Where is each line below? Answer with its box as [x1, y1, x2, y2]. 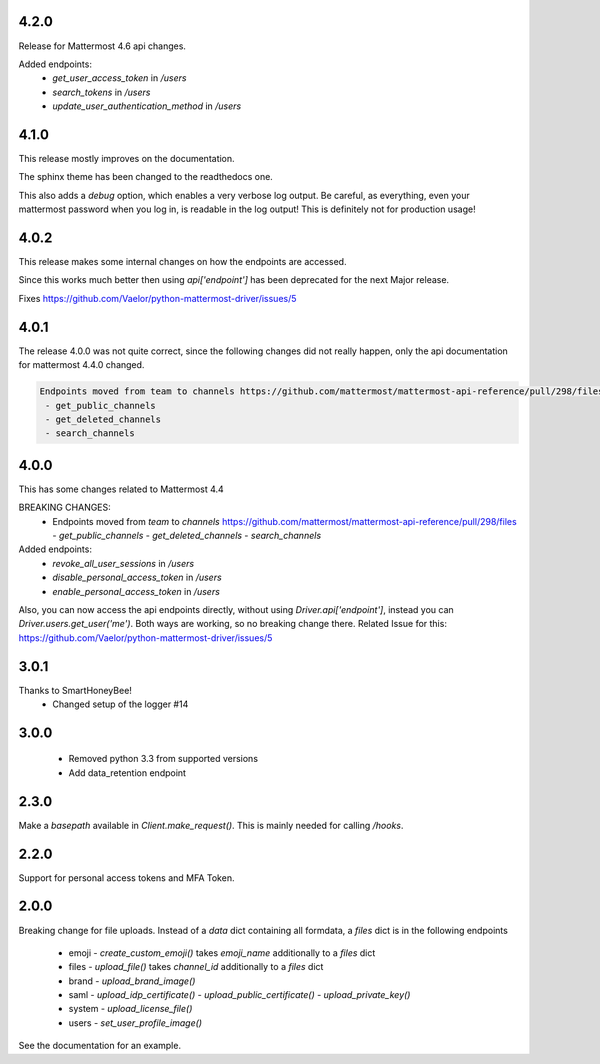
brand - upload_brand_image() [68, 975, 196, 987]
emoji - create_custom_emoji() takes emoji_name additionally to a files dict [68, 946, 376, 959]
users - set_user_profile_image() [68, 1016, 203, 1029]
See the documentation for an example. [18, 1040, 182, 1052]
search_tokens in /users [52, 86, 151, 98]
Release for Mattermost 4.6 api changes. [18, 40, 187, 52]
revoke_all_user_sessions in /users [52, 557, 195, 569]
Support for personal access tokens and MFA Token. [18, 871, 235, 884]
